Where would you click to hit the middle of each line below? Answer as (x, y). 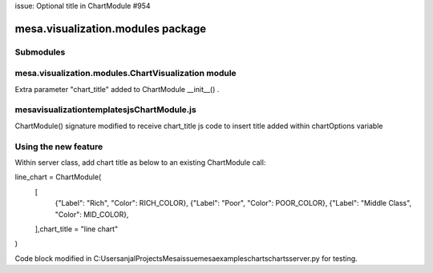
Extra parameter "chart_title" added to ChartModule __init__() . (117, 89)
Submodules (40, 52)
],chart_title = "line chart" (77, 229)
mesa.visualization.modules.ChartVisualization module (125, 74)
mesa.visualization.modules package (111, 28)
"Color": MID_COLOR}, (92, 214)
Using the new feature (59, 147)
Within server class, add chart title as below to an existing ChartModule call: (140, 163)
